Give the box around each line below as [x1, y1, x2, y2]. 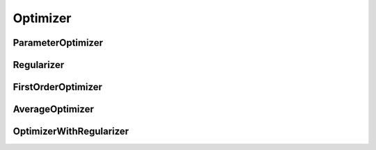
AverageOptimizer [13, 103, 94, 115]
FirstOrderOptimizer [13, 81, 102, 93]
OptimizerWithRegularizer [13, 126, 129, 137]
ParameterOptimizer [13, 37, 104, 49]
